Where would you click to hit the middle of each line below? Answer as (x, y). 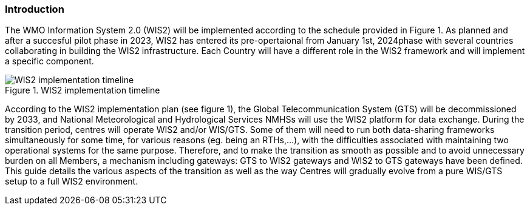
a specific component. (49, 61)
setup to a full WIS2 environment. (72, 181)
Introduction (35, 9)
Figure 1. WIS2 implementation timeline (83, 90)
